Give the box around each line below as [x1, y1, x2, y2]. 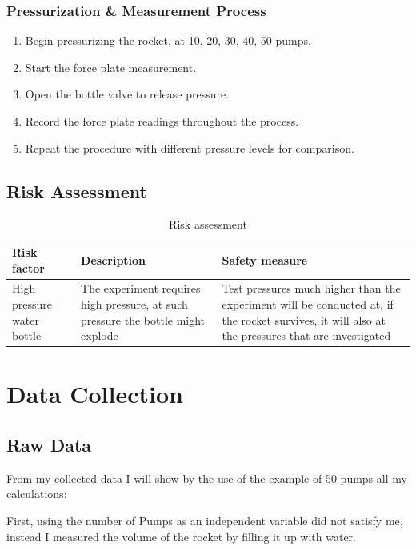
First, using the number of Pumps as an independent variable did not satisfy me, [6, 512, 403, 529]
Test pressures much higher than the [222, 280, 401, 297]
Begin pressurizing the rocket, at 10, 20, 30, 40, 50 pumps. [25, 32, 311, 49]
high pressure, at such [81, 296, 188, 313]
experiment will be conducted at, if [222, 296, 394, 313]
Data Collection [6, 377, 183, 410]
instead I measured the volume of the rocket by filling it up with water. [6, 528, 356, 544]
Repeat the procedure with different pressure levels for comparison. [25, 139, 354, 156]
